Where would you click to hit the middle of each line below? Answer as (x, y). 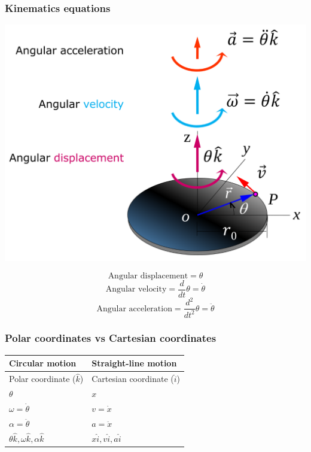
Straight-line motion (134, 363)
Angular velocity (136, 289)
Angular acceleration (134, 309)
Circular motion (43, 363)
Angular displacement (148, 276)
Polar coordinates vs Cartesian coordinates (111, 338)
